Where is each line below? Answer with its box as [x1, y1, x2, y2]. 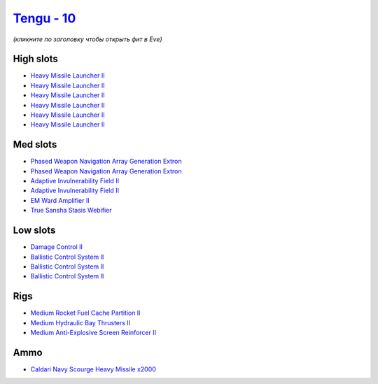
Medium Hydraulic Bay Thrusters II [30, 318, 131, 327]
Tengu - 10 [13, 10, 76, 26]
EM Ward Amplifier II [30, 196, 90, 204]
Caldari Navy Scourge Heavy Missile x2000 [30, 364, 157, 374]
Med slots [13, 138, 57, 150]
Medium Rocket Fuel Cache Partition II [30, 308, 141, 318]
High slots [13, 53, 59, 65]
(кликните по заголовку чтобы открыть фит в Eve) [13, 35, 162, 43]
